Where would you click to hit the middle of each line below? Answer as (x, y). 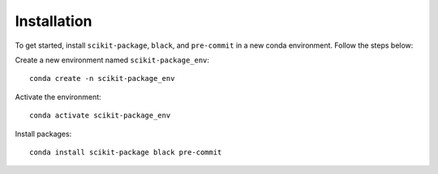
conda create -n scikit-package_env (102, 79)
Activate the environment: (58, 96)
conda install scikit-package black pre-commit (126, 152)
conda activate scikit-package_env (100, 116)
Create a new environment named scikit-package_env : (112, 60)
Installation (54, 21)
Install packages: (43, 134)
